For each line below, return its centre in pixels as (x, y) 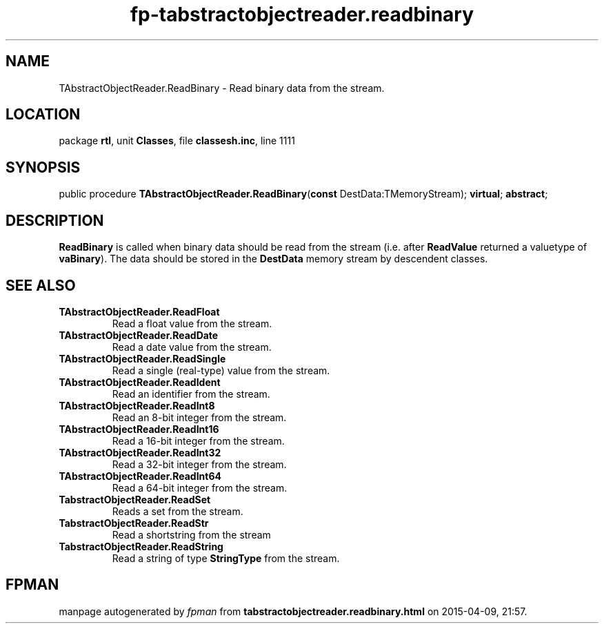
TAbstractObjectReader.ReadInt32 (140, 452)
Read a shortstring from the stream (191, 534)
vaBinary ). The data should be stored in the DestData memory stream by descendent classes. (273, 259)
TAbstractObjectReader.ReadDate (139, 335)
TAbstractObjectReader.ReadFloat (139, 311)
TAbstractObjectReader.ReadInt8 (137, 405)
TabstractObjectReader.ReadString (141, 546)
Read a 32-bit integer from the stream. (199, 464)
